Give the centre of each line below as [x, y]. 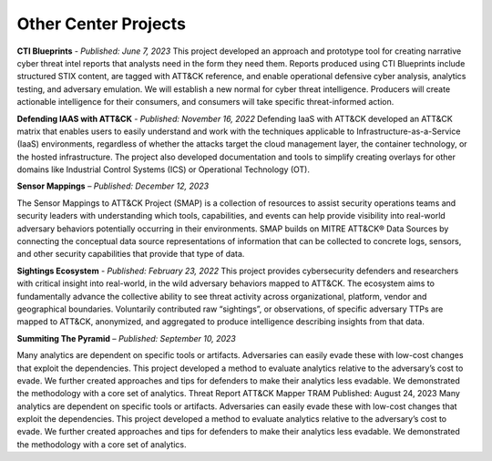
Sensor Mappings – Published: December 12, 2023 [113, 186]
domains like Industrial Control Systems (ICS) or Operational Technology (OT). [163, 169]
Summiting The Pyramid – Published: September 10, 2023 [126, 338]
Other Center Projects [102, 24]
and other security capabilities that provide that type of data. [131, 254]
